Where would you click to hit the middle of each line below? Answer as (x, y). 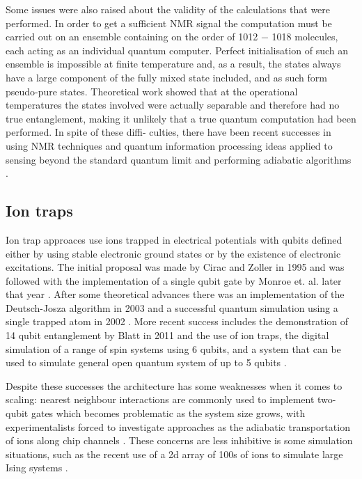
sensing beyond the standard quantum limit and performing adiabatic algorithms (179, 159)
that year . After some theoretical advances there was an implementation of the (175, 294)
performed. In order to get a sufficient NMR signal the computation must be (169, 23)
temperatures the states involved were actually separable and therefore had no (173, 105)
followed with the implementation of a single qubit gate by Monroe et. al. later (174, 280)
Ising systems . (37, 468)
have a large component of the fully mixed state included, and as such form (166, 77)
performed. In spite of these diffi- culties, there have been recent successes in (168, 132)
